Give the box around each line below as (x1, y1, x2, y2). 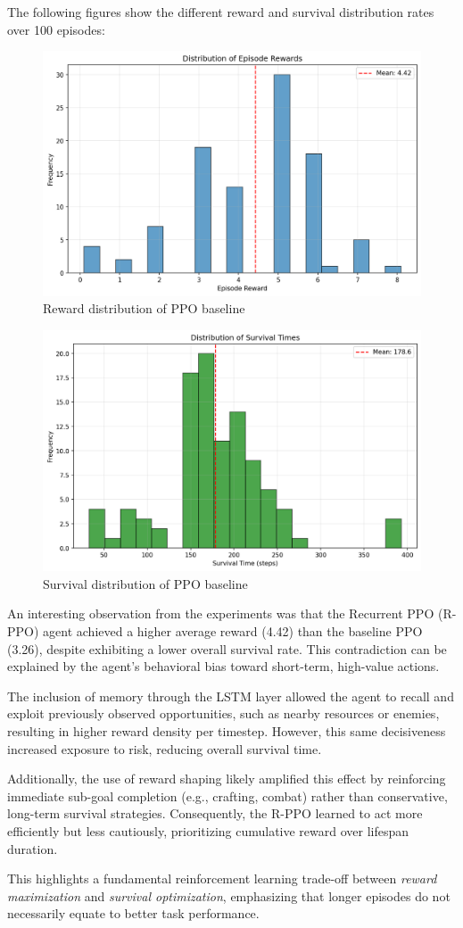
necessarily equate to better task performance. (7, 904, 260, 923)
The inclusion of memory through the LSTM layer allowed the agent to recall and (7, 686, 454, 705)
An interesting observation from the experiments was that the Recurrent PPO (7, 604, 434, 623)
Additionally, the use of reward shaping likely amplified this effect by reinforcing (7, 769, 446, 788)
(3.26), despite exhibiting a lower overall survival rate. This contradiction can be (7, 639, 447, 658)
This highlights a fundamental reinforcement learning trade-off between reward (7, 869, 437, 888)
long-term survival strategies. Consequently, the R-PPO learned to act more (7, 804, 423, 823)
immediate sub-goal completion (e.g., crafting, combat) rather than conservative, (7, 786, 448, 805)
